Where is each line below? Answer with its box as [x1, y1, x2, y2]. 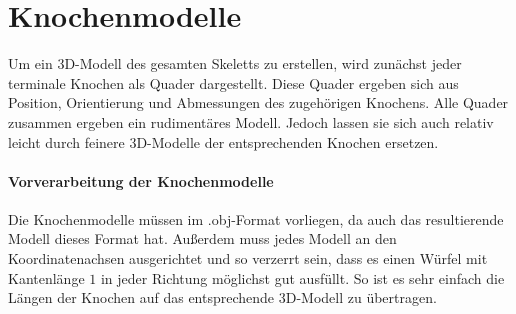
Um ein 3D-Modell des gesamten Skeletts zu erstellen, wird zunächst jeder [8, 53, 462, 74]
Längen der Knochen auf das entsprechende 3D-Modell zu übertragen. [8, 287, 437, 308]
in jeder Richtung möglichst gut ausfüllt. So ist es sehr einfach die [100, 267, 505, 288]
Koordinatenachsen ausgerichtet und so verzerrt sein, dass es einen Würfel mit [8, 248, 488, 269]
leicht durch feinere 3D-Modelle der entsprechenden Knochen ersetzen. [8, 131, 439, 152]
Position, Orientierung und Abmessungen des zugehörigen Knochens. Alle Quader [8, 92, 509, 113]
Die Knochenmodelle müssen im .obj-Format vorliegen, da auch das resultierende [8, 208, 504, 229]
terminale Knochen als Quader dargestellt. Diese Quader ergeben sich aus [8, 72, 459, 93]
